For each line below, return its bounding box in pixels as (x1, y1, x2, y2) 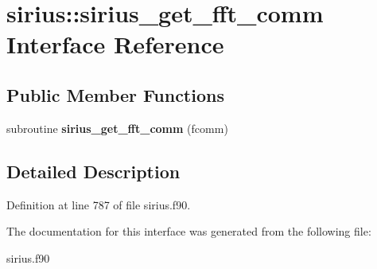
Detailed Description (6, 158, 181, 183)
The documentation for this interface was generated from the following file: (6, 223, 371, 240)
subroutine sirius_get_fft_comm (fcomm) (6, 119, 228, 136)
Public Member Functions (6, 82, 224, 107)
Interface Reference (6, 28, 224, 60)
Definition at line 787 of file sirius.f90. (6, 196, 191, 212)
